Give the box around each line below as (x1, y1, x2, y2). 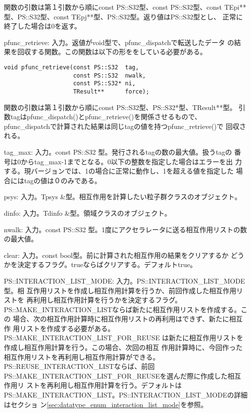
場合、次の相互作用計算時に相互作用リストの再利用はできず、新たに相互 (13, 314, 243, 324)
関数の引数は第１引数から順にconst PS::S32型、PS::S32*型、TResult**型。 (4, 102, 236, 112)
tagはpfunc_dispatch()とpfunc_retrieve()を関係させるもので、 (10, 111, 202, 122)
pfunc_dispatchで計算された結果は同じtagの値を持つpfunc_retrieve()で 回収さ (4, 121, 246, 131)
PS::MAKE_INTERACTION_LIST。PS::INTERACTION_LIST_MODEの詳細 (4, 390, 248, 400)
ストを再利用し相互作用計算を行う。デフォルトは (26, 380, 182, 390)
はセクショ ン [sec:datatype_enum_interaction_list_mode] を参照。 (4, 399, 207, 409)
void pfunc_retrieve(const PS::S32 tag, (4, 64, 139, 71)
